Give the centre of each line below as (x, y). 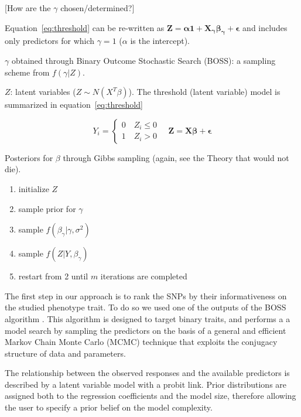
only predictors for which (50, 41)
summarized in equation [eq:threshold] (74, 105)
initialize (34, 188)
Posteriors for (29, 157)
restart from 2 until (53, 276)
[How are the (28, 8)
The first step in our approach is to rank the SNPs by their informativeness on (146, 295)
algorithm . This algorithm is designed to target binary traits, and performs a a (148, 318)
